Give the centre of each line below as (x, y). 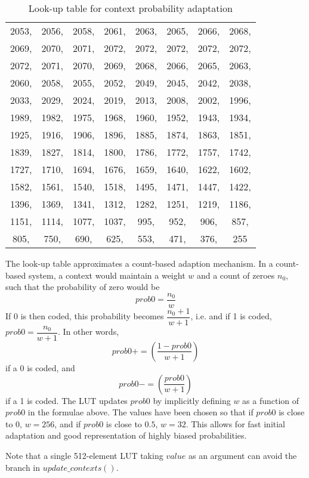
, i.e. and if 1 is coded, (231, 316)
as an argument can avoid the (242, 455)
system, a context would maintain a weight (107, 275)
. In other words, (89, 331)
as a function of (271, 400)
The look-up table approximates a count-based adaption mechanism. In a (139, 263)
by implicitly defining (192, 400)
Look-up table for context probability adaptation (130, 8)
